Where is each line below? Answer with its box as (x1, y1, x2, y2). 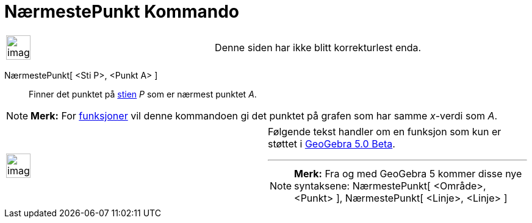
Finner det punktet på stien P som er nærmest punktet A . (29, 88, 257, 99)
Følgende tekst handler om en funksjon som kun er (268, 125, 501, 138)
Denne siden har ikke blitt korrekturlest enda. (215, 41, 422, 54)
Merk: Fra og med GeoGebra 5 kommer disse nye (294, 167, 522, 180)
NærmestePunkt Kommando (4, 1, 239, 22)
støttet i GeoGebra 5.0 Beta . (268, 137, 395, 150)
